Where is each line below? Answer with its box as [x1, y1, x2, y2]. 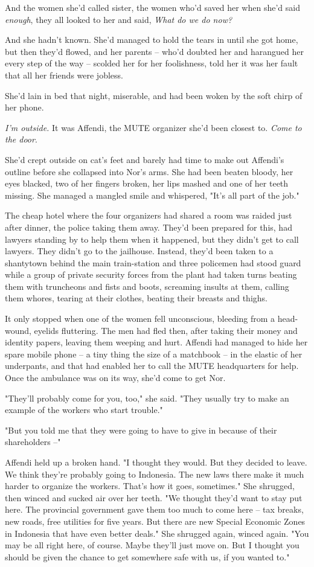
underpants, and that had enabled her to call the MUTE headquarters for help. [5, 359, 299, 372]
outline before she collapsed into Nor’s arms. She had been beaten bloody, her [5, 165, 293, 178]
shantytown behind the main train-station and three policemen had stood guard [5, 256, 301, 269]
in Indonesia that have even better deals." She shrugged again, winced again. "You [5, 527, 309, 539]
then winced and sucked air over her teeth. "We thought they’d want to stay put [5, 491, 303, 504]
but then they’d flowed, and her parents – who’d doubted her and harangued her [5, 45, 304, 57]
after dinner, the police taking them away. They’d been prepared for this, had [5, 220, 292, 233]
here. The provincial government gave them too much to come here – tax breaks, [5, 503, 304, 516]
